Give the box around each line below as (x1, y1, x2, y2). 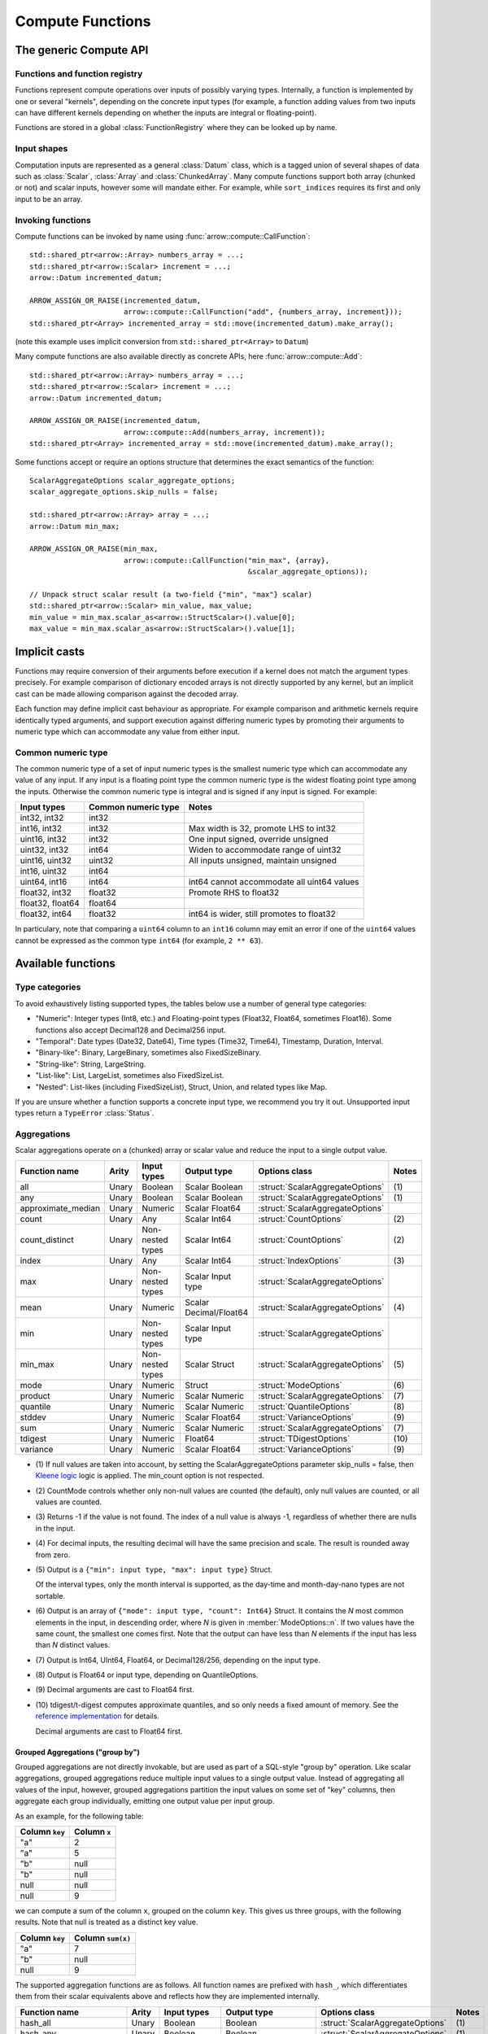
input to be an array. (15, 194, 83, 203)
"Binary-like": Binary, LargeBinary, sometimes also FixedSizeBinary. (35, 1048, 262, 1058)
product (20, 1390, 50, 1401)
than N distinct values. (35, 1640, 111, 1650)
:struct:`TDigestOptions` (258, 1433, 351, 1444)
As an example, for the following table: (15, 1811, 144, 1821)
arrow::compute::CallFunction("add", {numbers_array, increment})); (123, 308, 403, 316)
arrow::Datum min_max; (29, 522, 120, 530)
